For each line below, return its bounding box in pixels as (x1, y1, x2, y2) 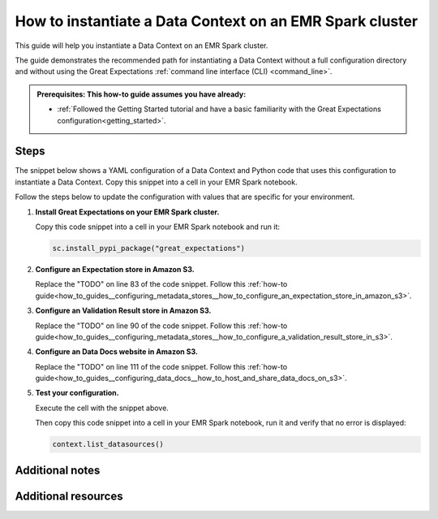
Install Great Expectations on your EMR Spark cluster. (35, 207, 220, 217)
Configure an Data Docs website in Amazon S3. (35, 347, 199, 357)
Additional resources (15, 489, 123, 503)
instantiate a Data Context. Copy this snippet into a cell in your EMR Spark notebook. (15, 177, 298, 187)
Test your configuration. (35, 388, 119, 398)
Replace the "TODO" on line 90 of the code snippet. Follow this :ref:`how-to (35, 321, 288, 331)
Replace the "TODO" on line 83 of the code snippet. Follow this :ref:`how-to (35, 279, 288, 289)
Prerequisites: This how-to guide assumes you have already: (36, 89, 247, 99)
